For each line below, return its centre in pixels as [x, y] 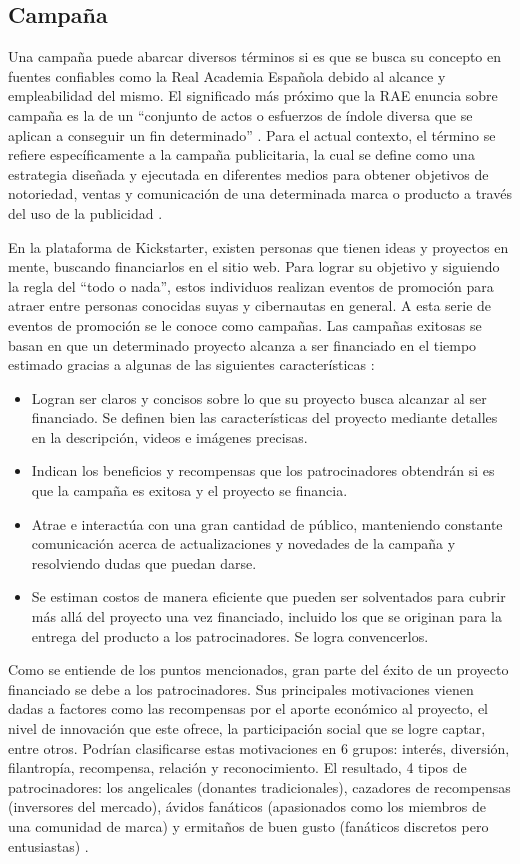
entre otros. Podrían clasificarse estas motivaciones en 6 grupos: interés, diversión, [259, 747]
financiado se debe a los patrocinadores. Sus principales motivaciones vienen [241, 688]
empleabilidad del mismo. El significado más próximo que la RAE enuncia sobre [253, 95]
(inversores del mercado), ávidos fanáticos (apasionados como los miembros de [247, 806]
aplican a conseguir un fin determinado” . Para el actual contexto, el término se [252, 134]
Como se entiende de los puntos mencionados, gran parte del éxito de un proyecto [258, 669]
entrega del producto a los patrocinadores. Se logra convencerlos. [230, 635]
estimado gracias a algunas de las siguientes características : [191, 364]
